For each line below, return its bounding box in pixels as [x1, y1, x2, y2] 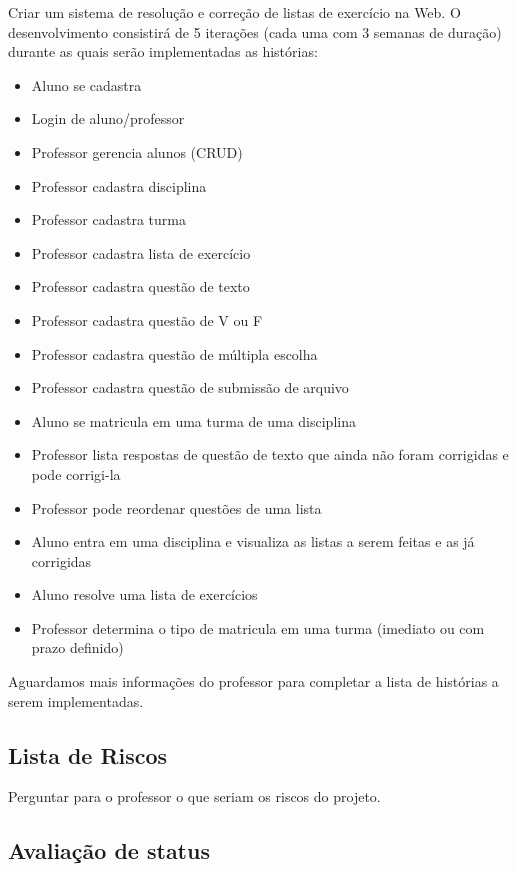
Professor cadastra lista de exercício [31, 242, 251, 263]
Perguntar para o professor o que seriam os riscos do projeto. [8, 786, 381, 807]
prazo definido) [31, 637, 124, 658]
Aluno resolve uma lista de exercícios [31, 584, 258, 605]
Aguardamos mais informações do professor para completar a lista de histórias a [8, 671, 499, 692]
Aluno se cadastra [31, 74, 142, 95]
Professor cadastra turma [31, 209, 186, 230]
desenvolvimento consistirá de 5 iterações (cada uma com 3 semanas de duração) [8, 21, 502, 42]
